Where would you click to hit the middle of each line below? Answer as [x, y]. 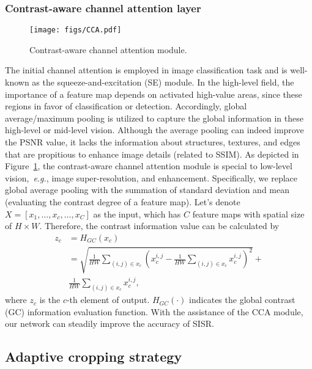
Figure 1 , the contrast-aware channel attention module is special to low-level [149, 166]
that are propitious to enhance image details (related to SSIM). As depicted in [152, 154]
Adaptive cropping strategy [94, 356]
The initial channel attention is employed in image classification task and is [146, 70]
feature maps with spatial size [248, 214]
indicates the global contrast [242, 300]
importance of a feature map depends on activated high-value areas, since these [154, 94]
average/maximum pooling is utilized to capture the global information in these [154, 118]
